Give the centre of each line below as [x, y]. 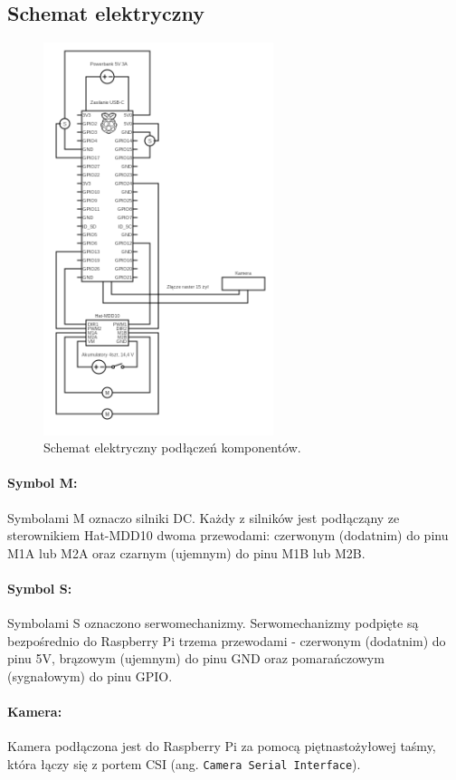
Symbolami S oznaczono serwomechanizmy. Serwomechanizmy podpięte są [213, 623]
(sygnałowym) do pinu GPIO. [90, 675]
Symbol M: [43, 483]
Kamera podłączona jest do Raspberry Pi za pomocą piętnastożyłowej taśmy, [222, 746]
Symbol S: [40, 588]
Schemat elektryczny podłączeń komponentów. [172, 447]
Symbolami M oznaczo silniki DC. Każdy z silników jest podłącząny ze [204, 517]
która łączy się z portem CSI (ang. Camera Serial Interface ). [184, 763]
